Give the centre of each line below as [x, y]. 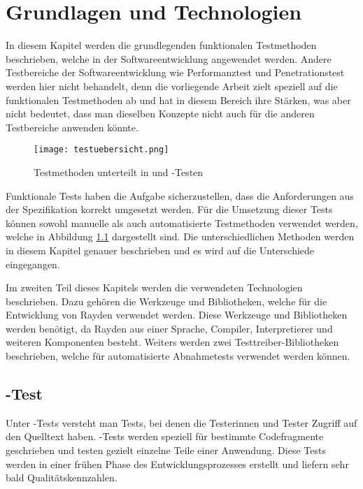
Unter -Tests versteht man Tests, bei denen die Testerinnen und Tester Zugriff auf [181, 422]
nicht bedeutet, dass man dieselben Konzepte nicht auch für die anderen [160, 114]
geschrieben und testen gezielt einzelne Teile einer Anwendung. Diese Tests [166, 450]
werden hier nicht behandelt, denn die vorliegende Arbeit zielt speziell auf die [172, 86]
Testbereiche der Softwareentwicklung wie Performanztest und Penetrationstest [175, 72]
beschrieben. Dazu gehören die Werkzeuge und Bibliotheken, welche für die [166, 301]
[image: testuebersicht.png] [101, 150]
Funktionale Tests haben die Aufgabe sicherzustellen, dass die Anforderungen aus [180, 195]
